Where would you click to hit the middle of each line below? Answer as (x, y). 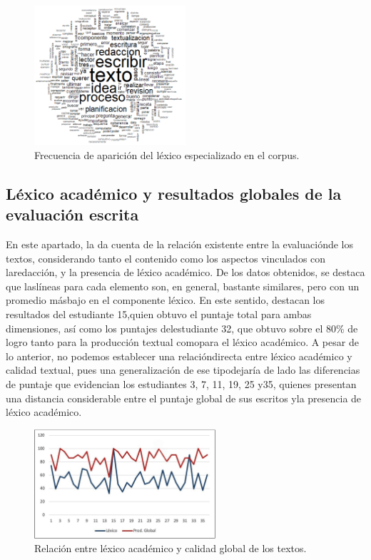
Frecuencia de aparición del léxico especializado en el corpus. (167, 154)
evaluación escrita (72, 214)
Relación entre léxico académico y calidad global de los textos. (171, 548)
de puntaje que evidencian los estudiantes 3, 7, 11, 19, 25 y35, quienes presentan (181, 383)
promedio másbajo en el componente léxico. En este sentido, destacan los (166, 300)
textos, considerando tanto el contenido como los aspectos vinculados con (166, 258)
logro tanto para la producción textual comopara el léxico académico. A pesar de (182, 342)
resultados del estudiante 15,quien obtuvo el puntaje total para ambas (159, 314)
